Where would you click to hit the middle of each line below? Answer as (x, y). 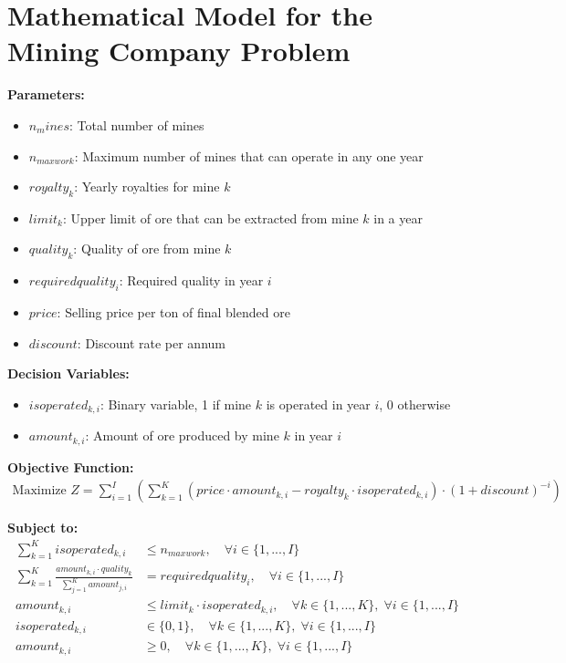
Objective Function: (71, 466)
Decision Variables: (68, 373)
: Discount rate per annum (151, 342)
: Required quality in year (191, 280)
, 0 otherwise (415, 404)
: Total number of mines (136, 124)
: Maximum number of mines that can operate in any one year (249, 155)
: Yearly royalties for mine (147, 186)
